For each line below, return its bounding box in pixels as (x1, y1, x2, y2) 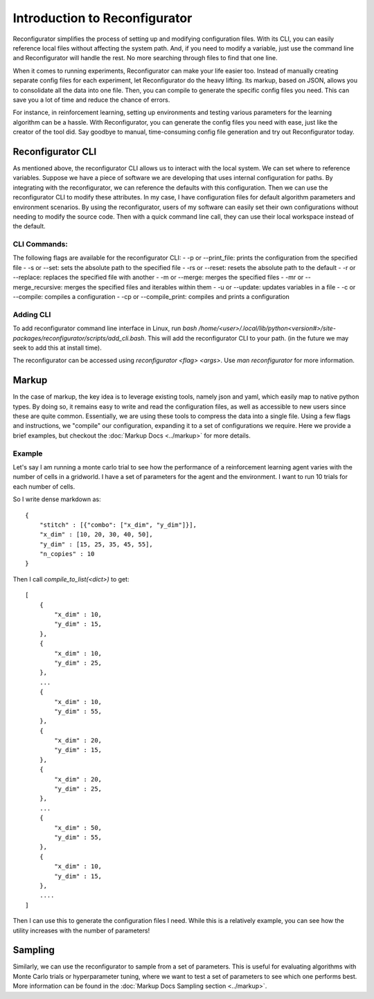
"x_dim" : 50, (54, 824, 103, 831)
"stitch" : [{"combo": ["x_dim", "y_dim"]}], (39, 521, 197, 529)
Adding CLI (12, 309, 51, 319)
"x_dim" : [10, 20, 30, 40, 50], (39, 530, 154, 539)
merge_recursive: (12, 282, 63, 291)
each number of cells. (12, 482, 75, 491)
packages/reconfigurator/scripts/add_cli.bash (12, 334, 145, 342)
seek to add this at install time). (12, 343, 102, 352)
